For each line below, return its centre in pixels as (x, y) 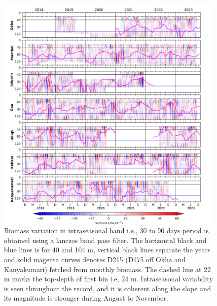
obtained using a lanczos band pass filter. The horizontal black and (105, 240)
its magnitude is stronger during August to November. (86, 298)
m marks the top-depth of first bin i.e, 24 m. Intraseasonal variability (108, 279)
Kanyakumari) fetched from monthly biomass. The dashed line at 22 (108, 269)
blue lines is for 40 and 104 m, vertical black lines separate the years (107, 250)
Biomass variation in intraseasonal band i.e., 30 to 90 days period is (106, 230)
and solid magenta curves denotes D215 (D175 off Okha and (95, 260)
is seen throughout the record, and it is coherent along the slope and (108, 288)
